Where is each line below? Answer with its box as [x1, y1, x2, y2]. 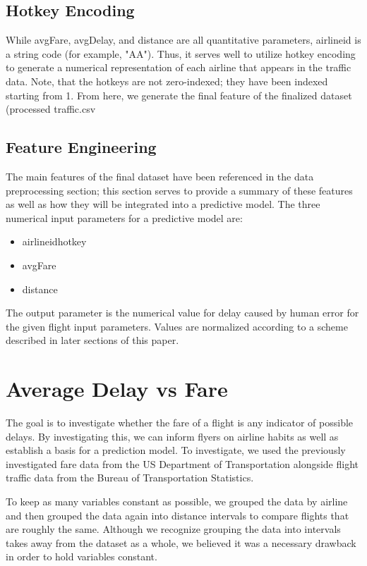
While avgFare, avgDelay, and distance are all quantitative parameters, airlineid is [6, 32, 361, 47]
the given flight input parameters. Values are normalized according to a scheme [6, 319, 348, 333]
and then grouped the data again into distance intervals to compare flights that [6, 507, 349, 522]
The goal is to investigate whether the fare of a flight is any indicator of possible [6, 415, 354, 430]
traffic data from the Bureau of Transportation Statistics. [6, 470, 254, 485]
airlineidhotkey [22, 234, 87, 249]
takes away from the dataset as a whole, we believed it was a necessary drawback [6, 535, 356, 550]
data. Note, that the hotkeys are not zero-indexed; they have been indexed [6, 73, 328, 88]
